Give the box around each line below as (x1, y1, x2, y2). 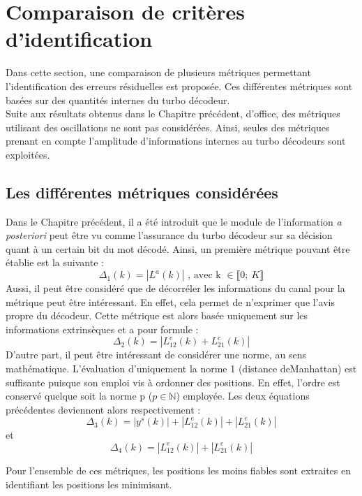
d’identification (6, 24, 153, 53)
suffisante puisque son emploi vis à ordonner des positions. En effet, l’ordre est (6, 374, 340, 389)
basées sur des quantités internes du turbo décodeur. (6, 92, 230, 107)
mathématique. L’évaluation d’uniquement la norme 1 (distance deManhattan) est (6, 361, 357, 376)
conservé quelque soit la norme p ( (6, 388, 153, 403)
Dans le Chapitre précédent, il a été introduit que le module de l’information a (6, 214, 342, 228)
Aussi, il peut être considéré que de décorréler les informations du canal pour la (6, 281, 345, 296)
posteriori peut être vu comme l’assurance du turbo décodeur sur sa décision (6, 228, 333, 242)
